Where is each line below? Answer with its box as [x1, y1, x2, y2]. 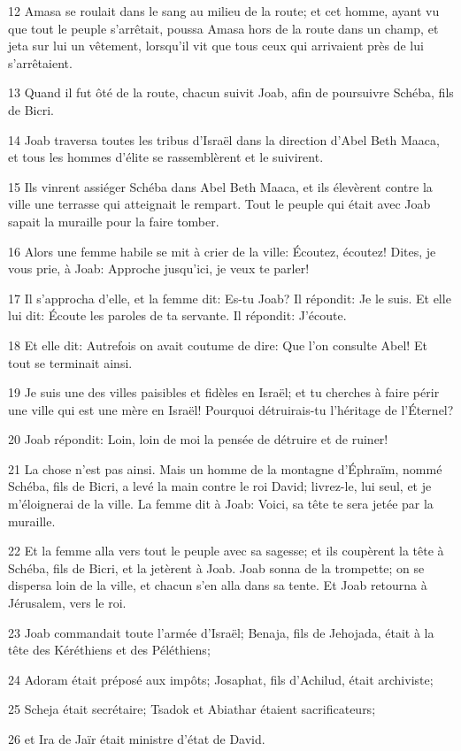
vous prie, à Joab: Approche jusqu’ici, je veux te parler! [8, 259, 310, 278]
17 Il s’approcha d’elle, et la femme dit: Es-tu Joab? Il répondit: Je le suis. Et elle [8, 288, 451, 307]
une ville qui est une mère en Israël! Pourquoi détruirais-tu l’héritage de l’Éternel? [8, 400, 454, 418]
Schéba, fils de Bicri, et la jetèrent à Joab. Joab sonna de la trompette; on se [8, 558, 425, 577]
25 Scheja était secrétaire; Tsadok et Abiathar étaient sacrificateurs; [8, 700, 376, 718]
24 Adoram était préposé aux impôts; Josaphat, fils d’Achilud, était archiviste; [8, 670, 434, 688]
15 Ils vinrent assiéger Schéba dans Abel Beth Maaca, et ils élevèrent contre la [8, 177, 433, 195]
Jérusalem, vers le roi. [8, 594, 127, 612]
